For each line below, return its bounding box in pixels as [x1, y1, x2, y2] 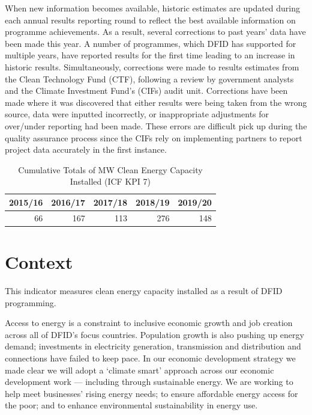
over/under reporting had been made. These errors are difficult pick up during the [5, 119, 307, 132]
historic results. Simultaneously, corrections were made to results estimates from [5, 60, 299, 73]
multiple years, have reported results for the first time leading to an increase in [5, 49, 295, 61]
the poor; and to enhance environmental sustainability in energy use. [5, 399, 258, 411]
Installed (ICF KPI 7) [70, 175, 151, 188]
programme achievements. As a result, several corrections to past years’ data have [5, 25, 306, 38]
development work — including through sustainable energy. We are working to [5, 375, 293, 388]
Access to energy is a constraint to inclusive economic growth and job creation [5, 316, 293, 329]
